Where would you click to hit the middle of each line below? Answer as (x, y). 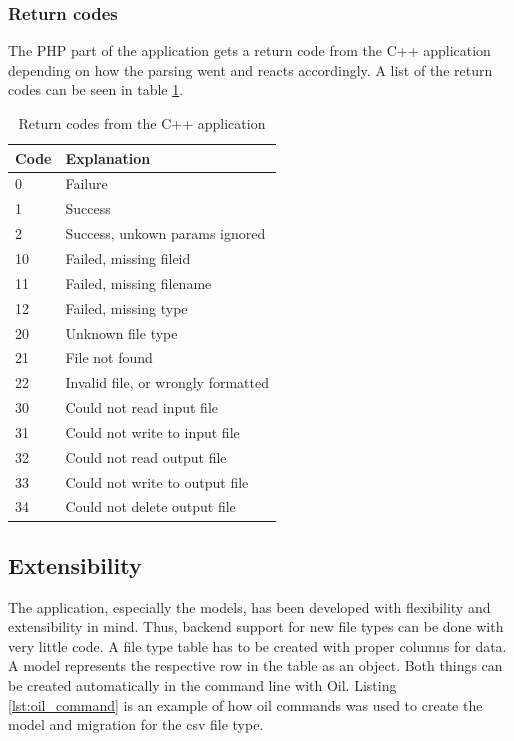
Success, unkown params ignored (165, 233)
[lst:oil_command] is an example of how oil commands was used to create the (245, 704)
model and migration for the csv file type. (136, 724)
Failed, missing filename (138, 282)
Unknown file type (121, 332)
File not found (109, 357)
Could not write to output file (157, 481)
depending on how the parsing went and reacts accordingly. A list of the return (250, 69)
